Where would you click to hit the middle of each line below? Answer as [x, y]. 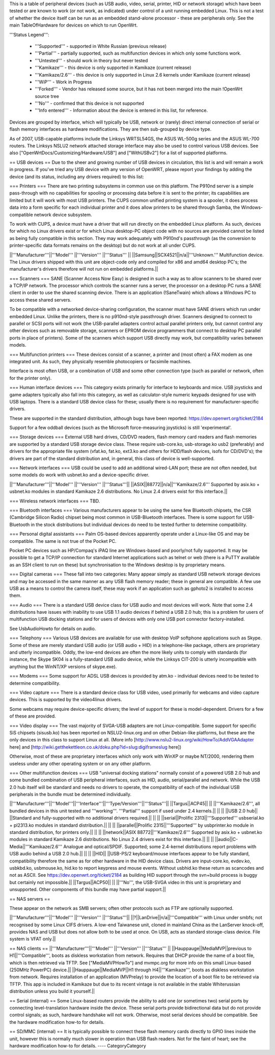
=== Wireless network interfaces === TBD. [55, 501]
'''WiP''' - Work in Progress [63, 82]
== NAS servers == [30, 899]
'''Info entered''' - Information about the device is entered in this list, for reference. [121, 110]
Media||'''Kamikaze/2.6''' [36, 846]
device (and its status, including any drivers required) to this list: [77, 177]
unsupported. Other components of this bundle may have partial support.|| [88, 890]
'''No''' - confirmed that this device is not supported [90, 103]
